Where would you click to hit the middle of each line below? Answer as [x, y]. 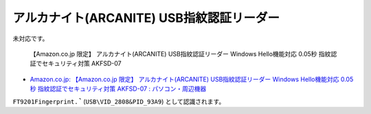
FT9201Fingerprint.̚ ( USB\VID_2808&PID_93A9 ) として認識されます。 [119, 101]
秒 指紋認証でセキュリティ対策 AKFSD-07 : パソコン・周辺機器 [118, 89]
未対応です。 [31, 38]
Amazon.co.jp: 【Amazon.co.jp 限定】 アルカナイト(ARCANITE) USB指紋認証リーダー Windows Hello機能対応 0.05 [192, 79]
